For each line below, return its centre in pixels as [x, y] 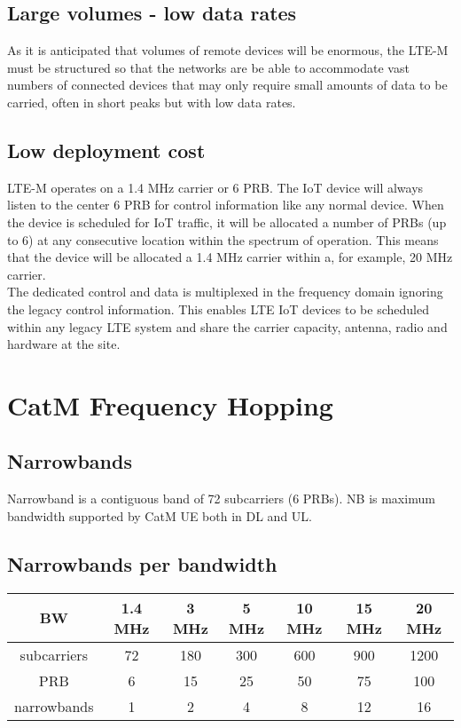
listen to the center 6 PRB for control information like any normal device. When [226, 205]
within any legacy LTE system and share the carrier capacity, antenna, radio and [227, 326]
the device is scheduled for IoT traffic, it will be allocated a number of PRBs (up [227, 222]
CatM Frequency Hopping [170, 404]
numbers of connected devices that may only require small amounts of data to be [227, 85]
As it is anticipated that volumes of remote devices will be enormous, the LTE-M [228, 50]
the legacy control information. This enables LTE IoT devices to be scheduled [218, 309]
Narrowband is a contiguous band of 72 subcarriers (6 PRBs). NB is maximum [221, 499]
